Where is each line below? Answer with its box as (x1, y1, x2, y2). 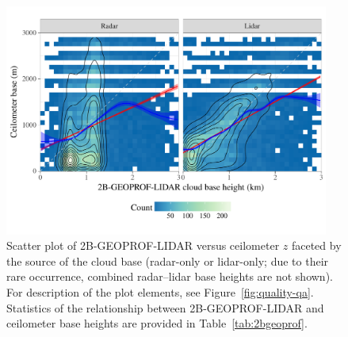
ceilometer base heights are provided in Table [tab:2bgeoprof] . (6, 315, 308, 331)
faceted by (291, 237, 342, 254)
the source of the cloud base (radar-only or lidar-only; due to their (6, 252, 329, 269)
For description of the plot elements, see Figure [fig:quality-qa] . (6, 283, 314, 300)
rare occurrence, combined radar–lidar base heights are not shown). (6, 268, 333, 285)
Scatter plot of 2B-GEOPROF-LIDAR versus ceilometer (6, 237, 280, 254)
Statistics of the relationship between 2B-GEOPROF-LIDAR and (6, 299, 324, 316)
